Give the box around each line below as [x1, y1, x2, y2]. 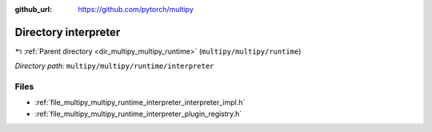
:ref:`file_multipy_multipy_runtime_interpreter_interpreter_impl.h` [34, 98, 246, 107]
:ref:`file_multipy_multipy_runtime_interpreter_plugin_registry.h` [34, 109, 242, 118]
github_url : [14, 5, 52, 14]
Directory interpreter [14, 25, 121, 39]
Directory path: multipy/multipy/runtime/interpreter [14, 61, 214, 71]
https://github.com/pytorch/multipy [78, 5, 194, 14]
